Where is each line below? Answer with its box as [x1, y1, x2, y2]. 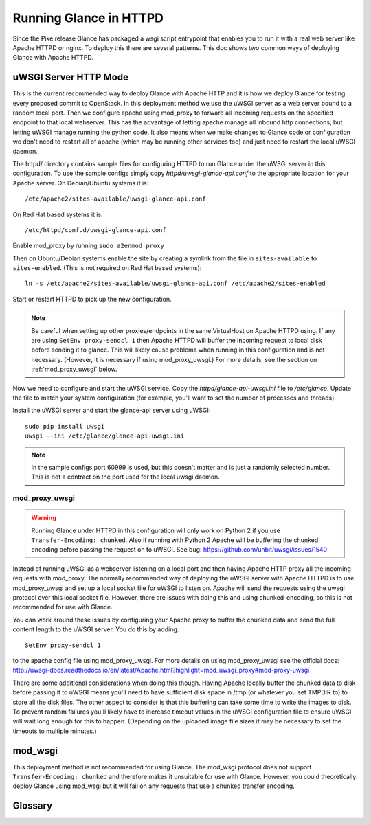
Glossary [12, 800, 53, 812]
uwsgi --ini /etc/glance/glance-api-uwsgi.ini [25, 432, 185, 440]
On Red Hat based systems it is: [12, 210, 103, 218]
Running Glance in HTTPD [12, 10, 164, 25]
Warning [31, 514, 56, 522]
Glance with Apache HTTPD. [12, 54, 94, 62]
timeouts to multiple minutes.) [12, 727, 98, 735]
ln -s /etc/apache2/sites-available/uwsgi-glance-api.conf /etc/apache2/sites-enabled [25, 280, 326, 288]
